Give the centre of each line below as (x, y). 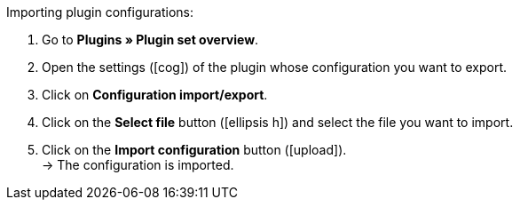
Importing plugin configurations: (100, 12)
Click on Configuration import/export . (155, 95)
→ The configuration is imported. (138, 165)
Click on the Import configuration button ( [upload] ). (194, 150)
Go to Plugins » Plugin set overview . (150, 40)
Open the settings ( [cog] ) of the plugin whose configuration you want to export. (275, 67)
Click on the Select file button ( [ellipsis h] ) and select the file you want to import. (278, 122)
